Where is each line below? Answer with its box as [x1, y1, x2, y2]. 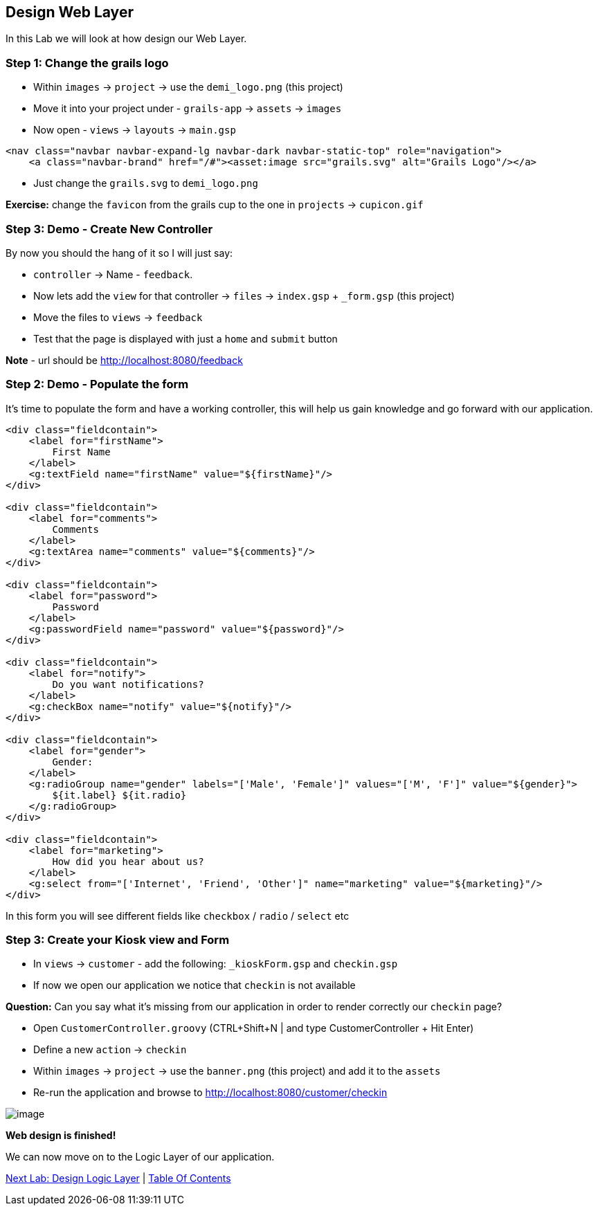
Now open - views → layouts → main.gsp [33, 124, 236, 136]
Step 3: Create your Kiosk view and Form [6, 933, 230, 947]
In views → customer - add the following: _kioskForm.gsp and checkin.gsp [33, 958, 398, 970]
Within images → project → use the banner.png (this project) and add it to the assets [33, 1065, 441, 1077]
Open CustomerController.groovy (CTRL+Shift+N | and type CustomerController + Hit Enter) [33, 1022, 474, 1035]
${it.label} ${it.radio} [52, 789, 187, 801]
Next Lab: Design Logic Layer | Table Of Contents [6, 1172, 231, 1185]
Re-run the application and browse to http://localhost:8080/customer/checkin [33, 1086, 388, 1099]
